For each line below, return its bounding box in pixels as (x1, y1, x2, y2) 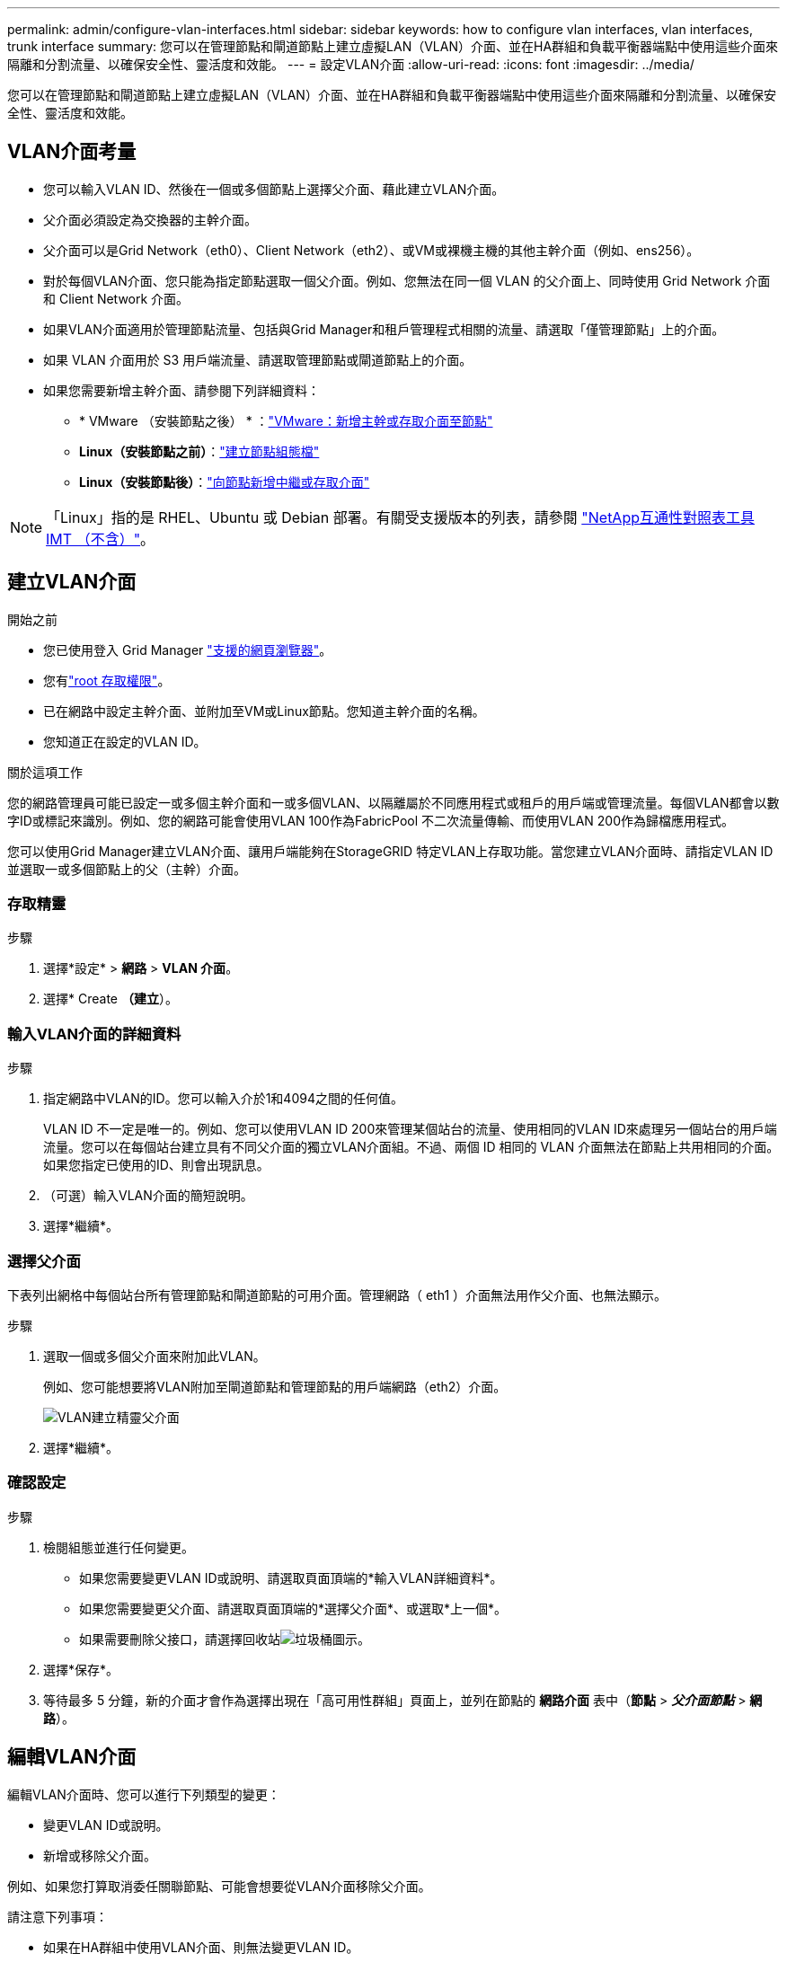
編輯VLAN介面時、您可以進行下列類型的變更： (7, 1786, 280, 1802)
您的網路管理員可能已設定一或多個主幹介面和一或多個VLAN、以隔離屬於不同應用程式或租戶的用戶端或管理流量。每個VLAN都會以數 (7, 794, 780, 810)
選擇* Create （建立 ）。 (43, 991, 178, 1007)
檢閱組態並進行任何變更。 (43, 1539, 194, 1555)
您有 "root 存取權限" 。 (43, 672, 171, 688)
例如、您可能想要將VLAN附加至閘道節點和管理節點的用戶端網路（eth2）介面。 (43, 1378, 507, 1394)
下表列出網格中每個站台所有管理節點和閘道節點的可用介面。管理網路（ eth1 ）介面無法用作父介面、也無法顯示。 (7, 1286, 668, 1303)
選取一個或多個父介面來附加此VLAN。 (43, 1348, 266, 1364)
